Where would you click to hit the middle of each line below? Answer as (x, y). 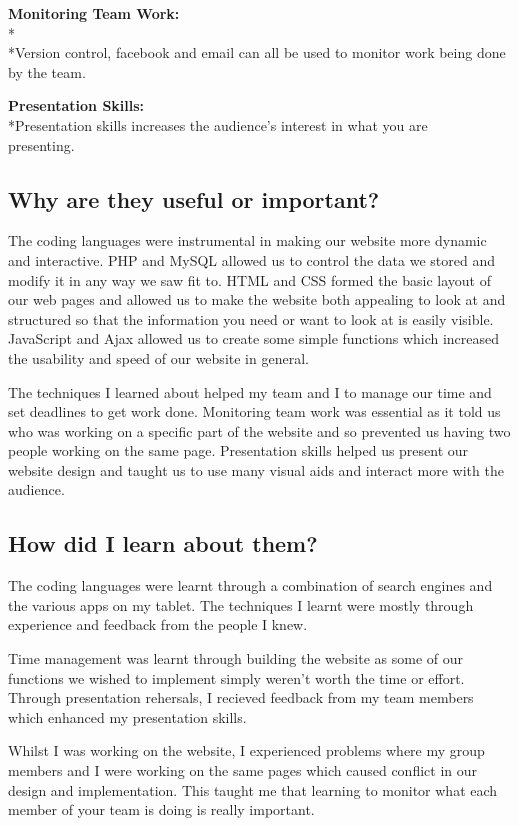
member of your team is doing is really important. (161, 809)
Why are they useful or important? (194, 198)
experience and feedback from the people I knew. (158, 624)
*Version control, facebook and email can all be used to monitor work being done (257, 52)
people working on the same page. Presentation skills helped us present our (238, 450)
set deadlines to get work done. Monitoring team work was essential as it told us (254, 411)
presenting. (41, 144)
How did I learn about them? (163, 543)
